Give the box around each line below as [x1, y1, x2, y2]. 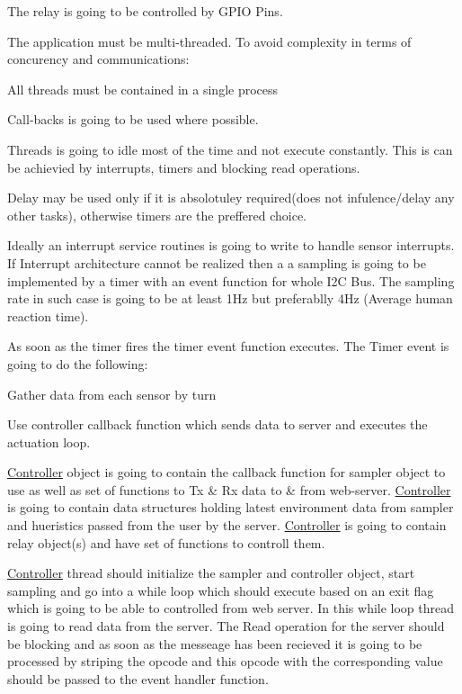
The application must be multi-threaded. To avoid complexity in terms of [7, 32, 412, 50]
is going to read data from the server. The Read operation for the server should [7, 617, 445, 635]
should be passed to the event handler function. [7, 669, 269, 688]
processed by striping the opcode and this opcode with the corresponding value [7, 652, 443, 671]
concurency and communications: [7, 50, 190, 68]
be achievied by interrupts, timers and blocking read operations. [7, 158, 360, 176]
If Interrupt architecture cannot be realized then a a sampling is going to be [7, 253, 426, 272]
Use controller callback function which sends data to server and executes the [7, 415, 428, 434]
